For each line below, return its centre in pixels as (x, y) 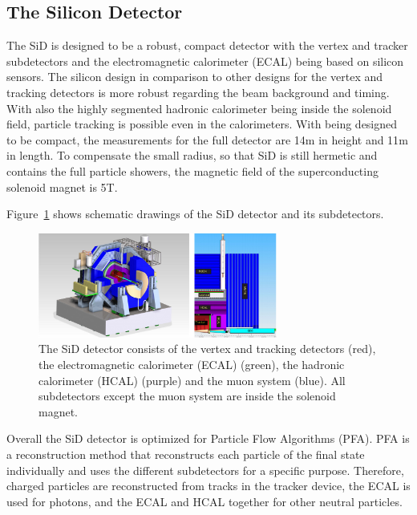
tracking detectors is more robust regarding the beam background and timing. (198, 92)
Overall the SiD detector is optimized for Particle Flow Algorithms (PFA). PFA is (208, 438)
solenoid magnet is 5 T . (62, 187)
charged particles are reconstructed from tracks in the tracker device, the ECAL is (208, 486)
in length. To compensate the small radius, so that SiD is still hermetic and (192, 155)
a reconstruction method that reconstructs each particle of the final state (186, 454)
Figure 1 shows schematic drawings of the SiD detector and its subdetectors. (195, 214)
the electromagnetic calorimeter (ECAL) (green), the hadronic (192, 365)
